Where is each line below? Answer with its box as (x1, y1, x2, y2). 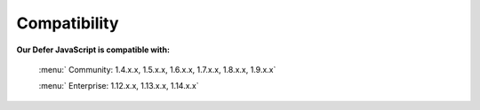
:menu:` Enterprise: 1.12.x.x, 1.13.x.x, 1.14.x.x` (38, 81, 199, 91)
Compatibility (16, 13, 119, 33)
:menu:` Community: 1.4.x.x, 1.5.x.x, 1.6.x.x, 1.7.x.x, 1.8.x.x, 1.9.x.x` (38, 64, 276, 75)
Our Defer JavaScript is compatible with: (16, 44, 171, 55)
